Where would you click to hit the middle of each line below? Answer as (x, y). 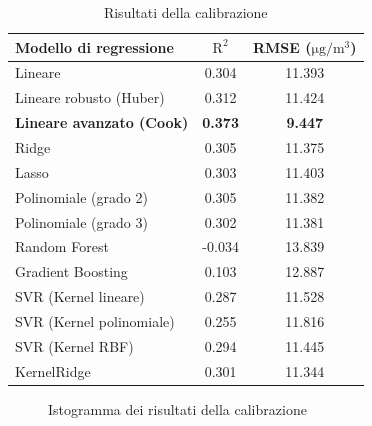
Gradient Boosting (71, 271)
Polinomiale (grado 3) (81, 221)
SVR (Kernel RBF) (74, 345)
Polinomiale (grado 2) (81, 196)
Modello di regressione (94, 46)
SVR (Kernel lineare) (80, 296)
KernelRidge (53, 370)
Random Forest (62, 246)
